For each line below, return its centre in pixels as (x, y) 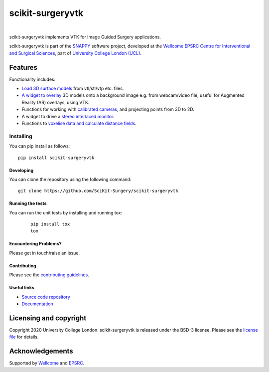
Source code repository (46, 297)
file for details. (24, 337)
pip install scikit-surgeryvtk (56, 158)
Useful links (22, 288)
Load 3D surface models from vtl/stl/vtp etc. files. (73, 89)
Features (23, 67)
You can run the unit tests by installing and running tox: (66, 212)
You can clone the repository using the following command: (70, 179)
